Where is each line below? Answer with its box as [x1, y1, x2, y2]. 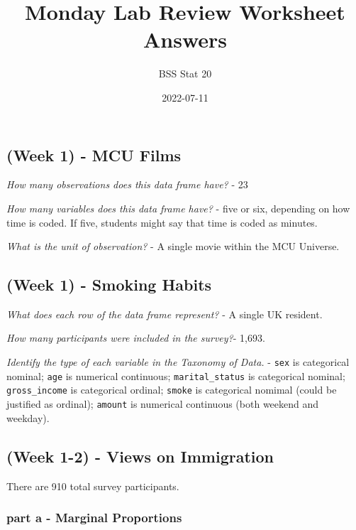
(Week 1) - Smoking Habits [6, 274, 212, 296]
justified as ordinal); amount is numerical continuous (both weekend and [6, 396, 319, 411]
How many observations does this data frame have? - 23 [6, 177, 248, 192]
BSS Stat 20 [158, 66, 212, 81]
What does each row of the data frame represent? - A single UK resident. [6, 306, 323, 321]
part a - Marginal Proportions [6, 509, 182, 526]
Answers [143, 25, 228, 54]
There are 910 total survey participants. [6, 478, 179, 493]
